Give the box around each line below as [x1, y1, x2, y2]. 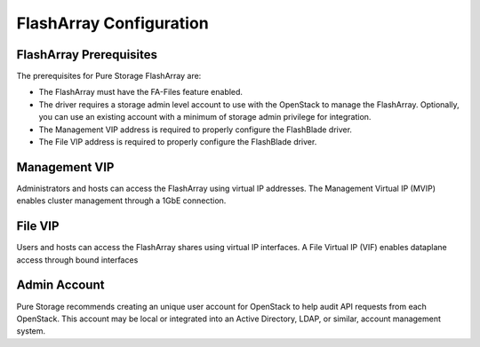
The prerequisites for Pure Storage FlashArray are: [16, 71, 202, 82]
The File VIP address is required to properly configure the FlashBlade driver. [38, 137, 317, 147]
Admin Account [16, 278, 105, 293]
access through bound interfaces [16, 254, 139, 265]
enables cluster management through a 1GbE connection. [16, 195, 227, 206]
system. [16, 326, 46, 336]
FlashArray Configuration [16, 13, 209, 33]
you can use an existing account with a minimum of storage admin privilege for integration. [38, 112, 372, 122]
